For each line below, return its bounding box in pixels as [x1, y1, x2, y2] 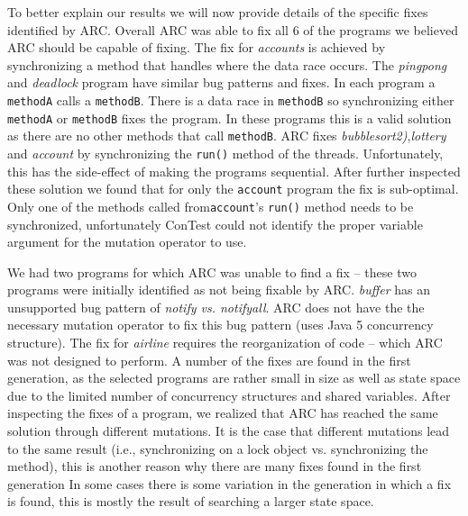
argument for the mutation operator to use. [7, 232, 247, 251]
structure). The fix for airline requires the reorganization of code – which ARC [7, 333, 443, 352]
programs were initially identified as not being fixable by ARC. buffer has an [7, 280, 431, 299]
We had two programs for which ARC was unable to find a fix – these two [7, 262, 417, 281]
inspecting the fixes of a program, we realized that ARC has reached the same [7, 403, 438, 422]
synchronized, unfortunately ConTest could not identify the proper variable [7, 214, 423, 233]
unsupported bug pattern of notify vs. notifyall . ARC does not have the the [7, 297, 425, 316]
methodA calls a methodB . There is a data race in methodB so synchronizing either [7, 90, 454, 109]
